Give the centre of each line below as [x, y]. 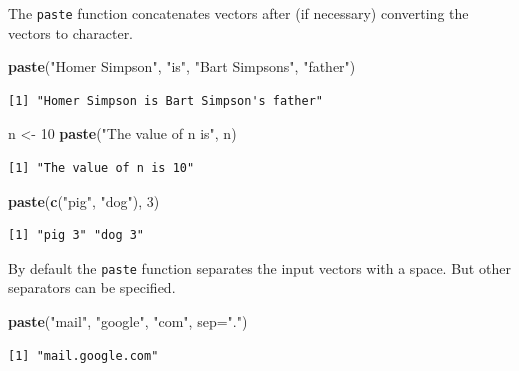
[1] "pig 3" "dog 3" [76, 235]
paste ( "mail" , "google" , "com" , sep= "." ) [128, 321]
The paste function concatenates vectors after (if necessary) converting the [238, 13]
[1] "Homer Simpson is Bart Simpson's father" [165, 100]
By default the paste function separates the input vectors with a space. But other [259, 267]
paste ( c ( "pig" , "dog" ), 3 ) [84, 200]
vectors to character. [71, 32]
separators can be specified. [92, 287]
